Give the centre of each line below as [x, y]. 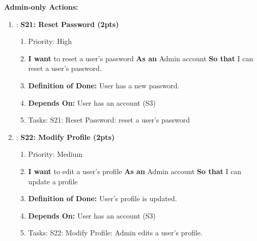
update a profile [53, 181]
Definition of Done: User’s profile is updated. [103, 198]
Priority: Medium [55, 154]
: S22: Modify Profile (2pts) [65, 137]
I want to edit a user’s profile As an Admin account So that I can [135, 171]
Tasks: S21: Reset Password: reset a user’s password [109, 120]
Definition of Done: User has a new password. [104, 85]
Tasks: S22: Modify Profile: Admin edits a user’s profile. [115, 233]
